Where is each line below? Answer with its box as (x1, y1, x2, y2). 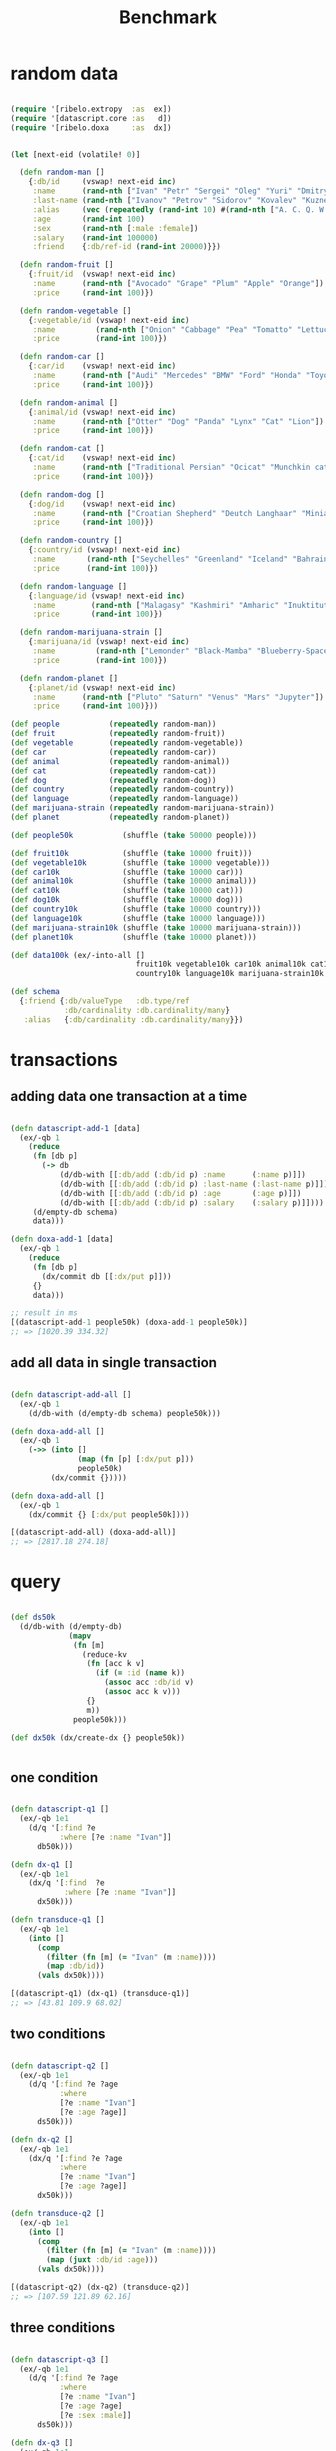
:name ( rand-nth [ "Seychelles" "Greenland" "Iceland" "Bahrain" (32, 554, 333, 565)
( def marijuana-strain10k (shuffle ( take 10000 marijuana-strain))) (10, 922, 302, 933)
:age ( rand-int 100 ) (32, 214, 145, 224)
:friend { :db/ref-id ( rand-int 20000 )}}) (32, 242, 222, 252)
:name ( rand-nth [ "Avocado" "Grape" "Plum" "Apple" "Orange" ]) (32, 279, 325, 289)
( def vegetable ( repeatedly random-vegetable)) (10, 738, 244, 748)
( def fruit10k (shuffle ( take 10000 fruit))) (10, 848, 253, 858)
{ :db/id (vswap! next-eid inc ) (28, 177, 177, 187)
